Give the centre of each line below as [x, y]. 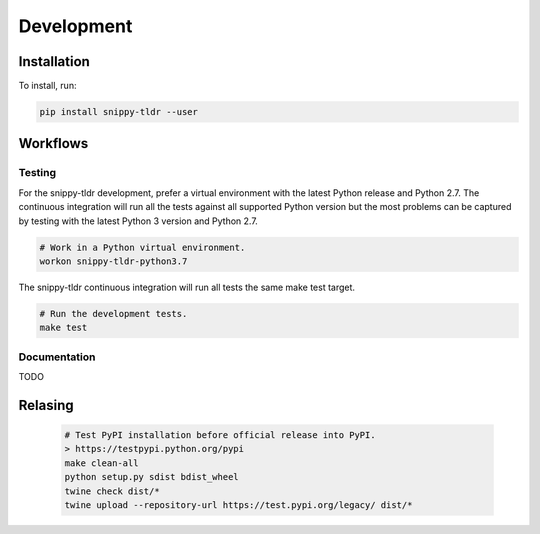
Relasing [46, 405]
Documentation [57, 357]
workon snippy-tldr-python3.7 [113, 261]
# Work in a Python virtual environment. [142, 247]
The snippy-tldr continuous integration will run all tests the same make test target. [186, 287]
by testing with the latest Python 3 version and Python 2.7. [138, 221]
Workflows [53, 143]
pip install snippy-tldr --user [119, 112]
